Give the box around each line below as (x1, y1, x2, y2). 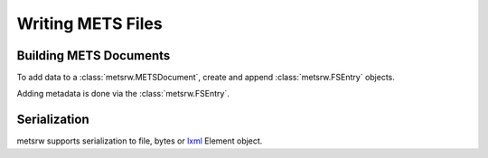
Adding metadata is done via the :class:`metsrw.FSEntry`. (16, 88, 230, 99)
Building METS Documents (16, 48, 171, 63)
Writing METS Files (16, 14, 163, 33)
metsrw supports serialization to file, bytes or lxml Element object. (16, 135, 263, 146)
